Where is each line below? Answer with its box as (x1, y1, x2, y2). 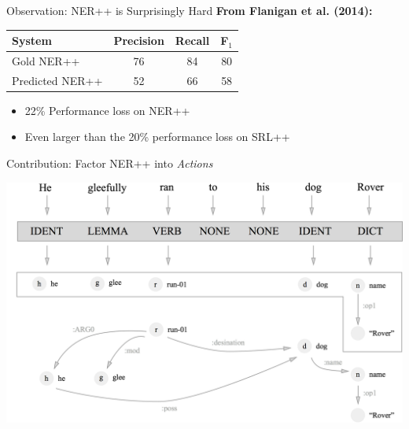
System (12, 32, 52, 49)
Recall (175, 32, 210, 49)
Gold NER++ (12, 52, 80, 68)
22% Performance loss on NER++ (24, 102, 190, 118)
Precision (113, 32, 164, 49)
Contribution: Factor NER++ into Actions (6, 155, 213, 172)
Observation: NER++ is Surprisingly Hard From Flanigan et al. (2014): (6, 2, 373, 18)
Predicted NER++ (12, 72, 103, 88)
